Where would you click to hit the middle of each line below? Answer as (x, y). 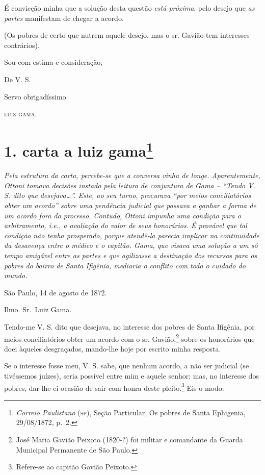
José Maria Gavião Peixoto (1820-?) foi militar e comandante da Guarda (129, 439)
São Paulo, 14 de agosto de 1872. (56, 292)
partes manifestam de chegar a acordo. (64, 18)
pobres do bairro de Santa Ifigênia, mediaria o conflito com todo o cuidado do (125, 265)
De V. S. (18, 79)
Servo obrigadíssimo (35, 96)
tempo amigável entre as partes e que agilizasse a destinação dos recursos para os (131, 255)
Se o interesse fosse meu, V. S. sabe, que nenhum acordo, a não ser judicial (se (127, 366)
